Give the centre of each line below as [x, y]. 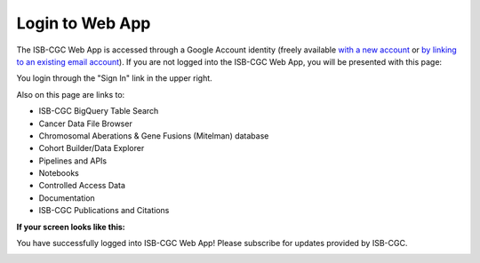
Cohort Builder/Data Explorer [92, 148]
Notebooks [59, 173]
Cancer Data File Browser [85, 124]
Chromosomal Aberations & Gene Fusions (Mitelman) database [154, 135]
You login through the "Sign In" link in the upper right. [114, 78]
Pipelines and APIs [73, 161]
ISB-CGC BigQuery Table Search [99, 111]
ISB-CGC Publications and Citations [104, 211]
